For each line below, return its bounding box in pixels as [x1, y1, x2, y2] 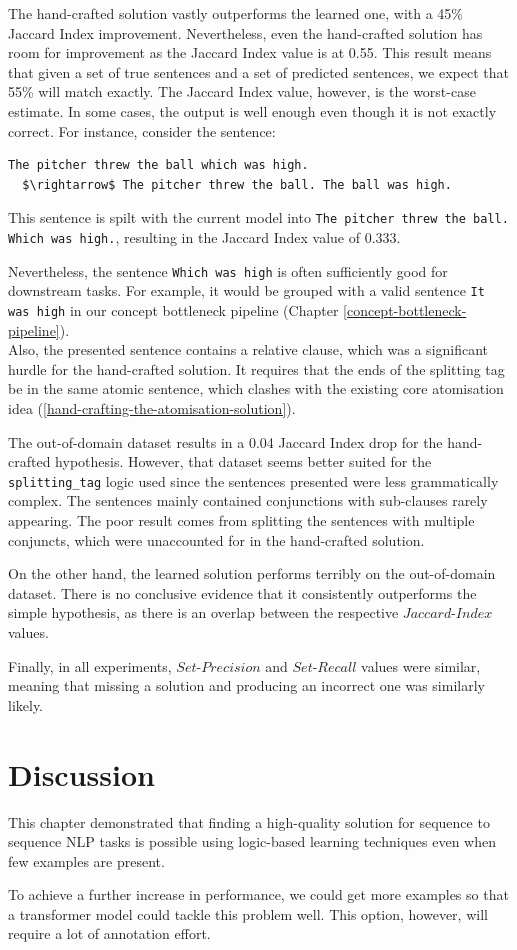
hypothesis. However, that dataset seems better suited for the [55, 451, 432, 472]
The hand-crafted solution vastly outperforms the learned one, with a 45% [8, 3, 464, 23]
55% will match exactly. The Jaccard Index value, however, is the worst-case [8, 81, 476, 102]
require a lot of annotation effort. [8, 923, 211, 944]
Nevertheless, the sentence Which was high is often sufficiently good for [8, 260, 448, 281]
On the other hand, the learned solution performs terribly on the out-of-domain [8, 563, 496, 584]
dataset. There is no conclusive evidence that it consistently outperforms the [8, 582, 477, 603]
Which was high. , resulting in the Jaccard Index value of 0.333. [8, 227, 401, 247]
